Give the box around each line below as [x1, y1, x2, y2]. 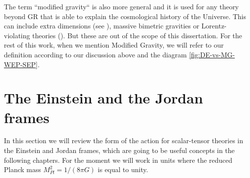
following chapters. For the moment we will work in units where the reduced [4, 154, 232, 165]
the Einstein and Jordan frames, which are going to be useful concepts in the [4, 145, 235, 155]
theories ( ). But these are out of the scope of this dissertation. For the [32, 30, 242, 40]
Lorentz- [201, 21, 227, 31]
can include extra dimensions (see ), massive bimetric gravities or [4, 21, 200, 31]
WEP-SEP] [4, 59, 38, 69]
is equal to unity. [97, 164, 148, 175]
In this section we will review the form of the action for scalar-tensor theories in [4, 135, 244, 146]
